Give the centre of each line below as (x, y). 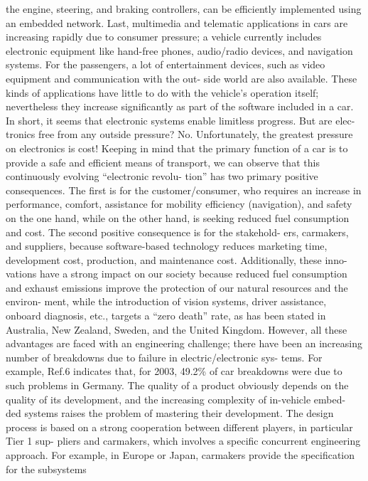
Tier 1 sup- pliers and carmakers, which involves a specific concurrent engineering (183, 441)
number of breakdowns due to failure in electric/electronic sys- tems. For (164, 357)
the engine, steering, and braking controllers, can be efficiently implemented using (184, 9)
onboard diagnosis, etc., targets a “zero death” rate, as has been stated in (166, 316)
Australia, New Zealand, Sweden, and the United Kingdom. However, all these (177, 329)
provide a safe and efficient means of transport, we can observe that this (163, 162)
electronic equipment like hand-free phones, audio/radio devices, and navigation (179, 50)
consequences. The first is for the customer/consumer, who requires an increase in (184, 190)
